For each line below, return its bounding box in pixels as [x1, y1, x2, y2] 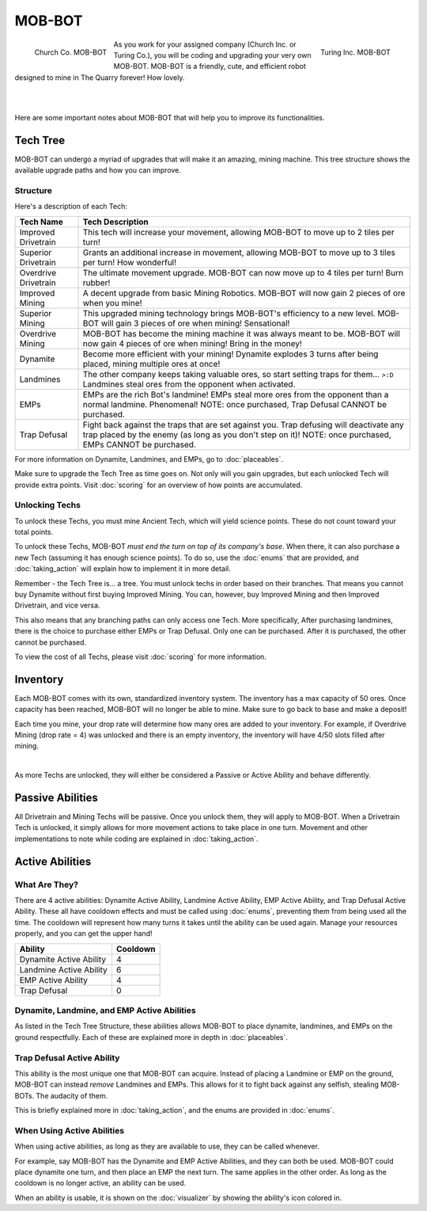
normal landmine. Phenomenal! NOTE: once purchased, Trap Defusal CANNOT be [82, 398, 387, 409]
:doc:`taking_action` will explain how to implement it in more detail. [14, 564, 231, 573]
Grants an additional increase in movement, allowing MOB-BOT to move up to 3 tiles [82, 246, 395, 257]
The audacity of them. [36, 1091, 108, 1100]
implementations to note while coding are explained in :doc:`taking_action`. [14, 834, 259, 844]
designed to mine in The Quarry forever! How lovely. [14, 72, 185, 82]
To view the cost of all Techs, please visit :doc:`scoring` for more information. [14, 652, 266, 661]
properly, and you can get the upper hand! [14, 929, 153, 939]
